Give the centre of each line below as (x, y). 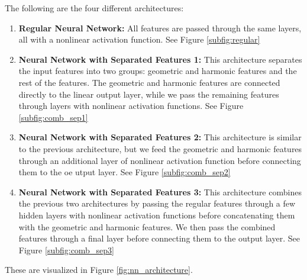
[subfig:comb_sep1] (53, 117)
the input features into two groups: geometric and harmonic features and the (158, 71)
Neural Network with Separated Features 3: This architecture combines (160, 192)
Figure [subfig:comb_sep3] (66, 250)
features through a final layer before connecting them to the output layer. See (159, 238)
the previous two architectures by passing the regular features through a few (157, 203)
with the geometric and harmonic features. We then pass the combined (147, 226)
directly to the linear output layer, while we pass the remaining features (149, 94)
